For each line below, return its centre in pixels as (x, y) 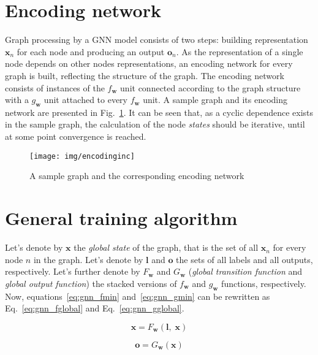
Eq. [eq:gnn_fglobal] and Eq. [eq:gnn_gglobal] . (95, 308)
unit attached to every (85, 100)
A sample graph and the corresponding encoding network (137, 176)
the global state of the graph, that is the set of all (166, 247)
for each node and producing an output (91, 51)
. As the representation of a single (240, 51)
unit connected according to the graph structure (210, 87)
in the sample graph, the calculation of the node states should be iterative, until (155, 124)
